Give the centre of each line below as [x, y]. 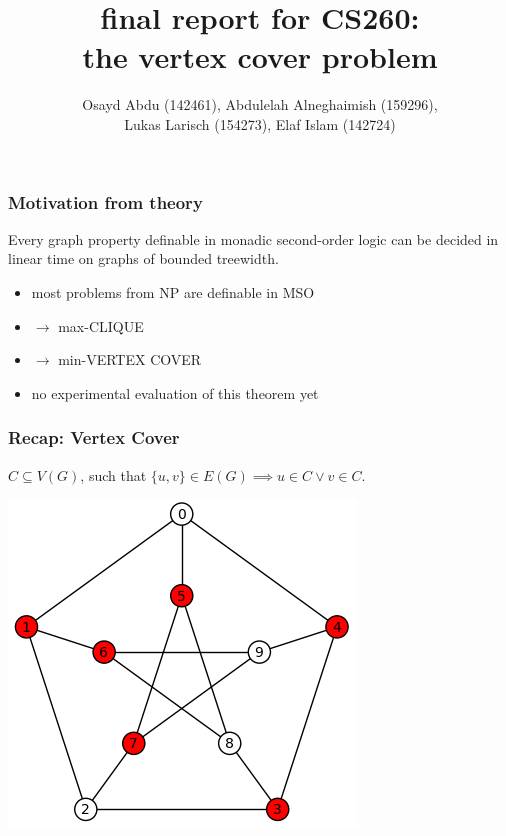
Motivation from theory [105, 201]
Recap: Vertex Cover [94, 437]
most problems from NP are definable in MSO [173, 291]
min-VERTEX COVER [130, 359]
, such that [113, 474]
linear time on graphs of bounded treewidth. [143, 258]
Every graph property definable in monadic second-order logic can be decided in [253, 238]
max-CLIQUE [101, 325]
